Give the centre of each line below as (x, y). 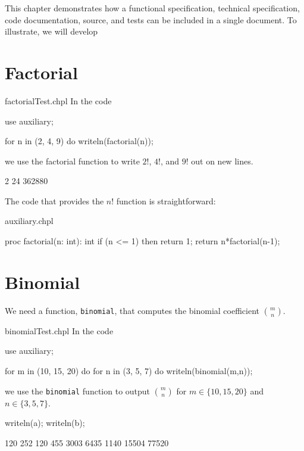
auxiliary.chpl (29, 221)
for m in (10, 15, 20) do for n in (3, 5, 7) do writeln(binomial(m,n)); (129, 370)
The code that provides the (54, 200)
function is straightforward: (166, 200)
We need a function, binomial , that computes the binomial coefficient (132, 310)
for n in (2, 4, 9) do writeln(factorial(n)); (79, 141)
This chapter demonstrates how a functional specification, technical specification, (152, 8)
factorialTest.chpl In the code (58, 100)
